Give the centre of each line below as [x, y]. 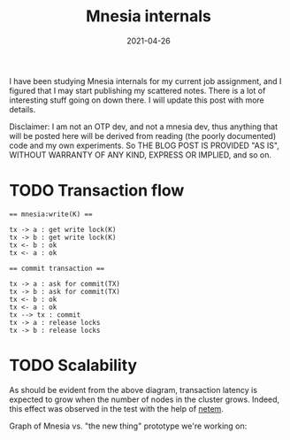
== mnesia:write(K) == [51, 214]
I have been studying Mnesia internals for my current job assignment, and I [145, 81]
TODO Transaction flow [97, 191]
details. [23, 109]
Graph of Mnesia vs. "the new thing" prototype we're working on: [128, 426]
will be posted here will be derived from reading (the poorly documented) [143, 135]
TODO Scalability [73, 366]
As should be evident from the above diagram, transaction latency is [134, 390]
